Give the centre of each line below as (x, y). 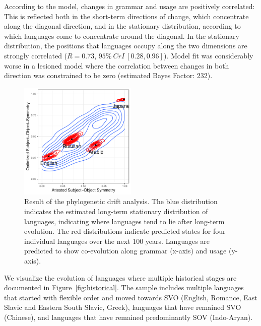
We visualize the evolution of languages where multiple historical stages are (120, 277)
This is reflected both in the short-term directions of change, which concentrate (126, 16)
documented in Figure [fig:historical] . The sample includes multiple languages (124, 287)
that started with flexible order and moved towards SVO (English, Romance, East (131, 297)
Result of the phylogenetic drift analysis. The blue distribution (121, 201)
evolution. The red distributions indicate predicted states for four (125, 231)
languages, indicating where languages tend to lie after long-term (124, 221)
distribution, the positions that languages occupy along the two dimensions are (126, 46)
